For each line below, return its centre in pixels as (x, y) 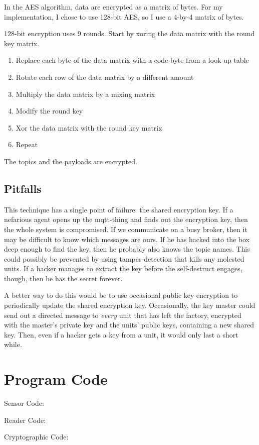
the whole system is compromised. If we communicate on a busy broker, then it (126, 229)
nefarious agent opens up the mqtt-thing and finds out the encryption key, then (126, 219)
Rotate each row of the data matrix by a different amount (105, 77)
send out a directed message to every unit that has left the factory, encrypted (123, 315)
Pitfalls (23, 188)
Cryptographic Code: (36, 437)
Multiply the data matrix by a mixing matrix (85, 94)
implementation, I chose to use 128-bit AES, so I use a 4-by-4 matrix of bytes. (124, 16)
